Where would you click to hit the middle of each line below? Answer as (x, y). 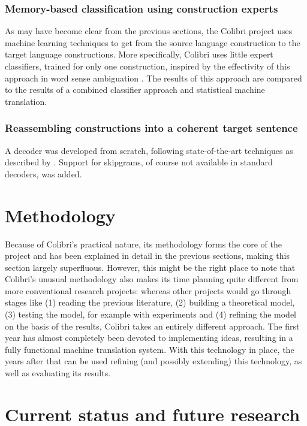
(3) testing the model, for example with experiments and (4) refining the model (151, 314)
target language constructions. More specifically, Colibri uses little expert (139, 54)
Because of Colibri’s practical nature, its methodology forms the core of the (143, 244)
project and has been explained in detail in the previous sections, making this (147, 256)
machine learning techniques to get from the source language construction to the (153, 42)
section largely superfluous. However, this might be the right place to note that (150, 267)
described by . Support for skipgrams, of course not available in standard (139, 162)
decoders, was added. (43, 173)
